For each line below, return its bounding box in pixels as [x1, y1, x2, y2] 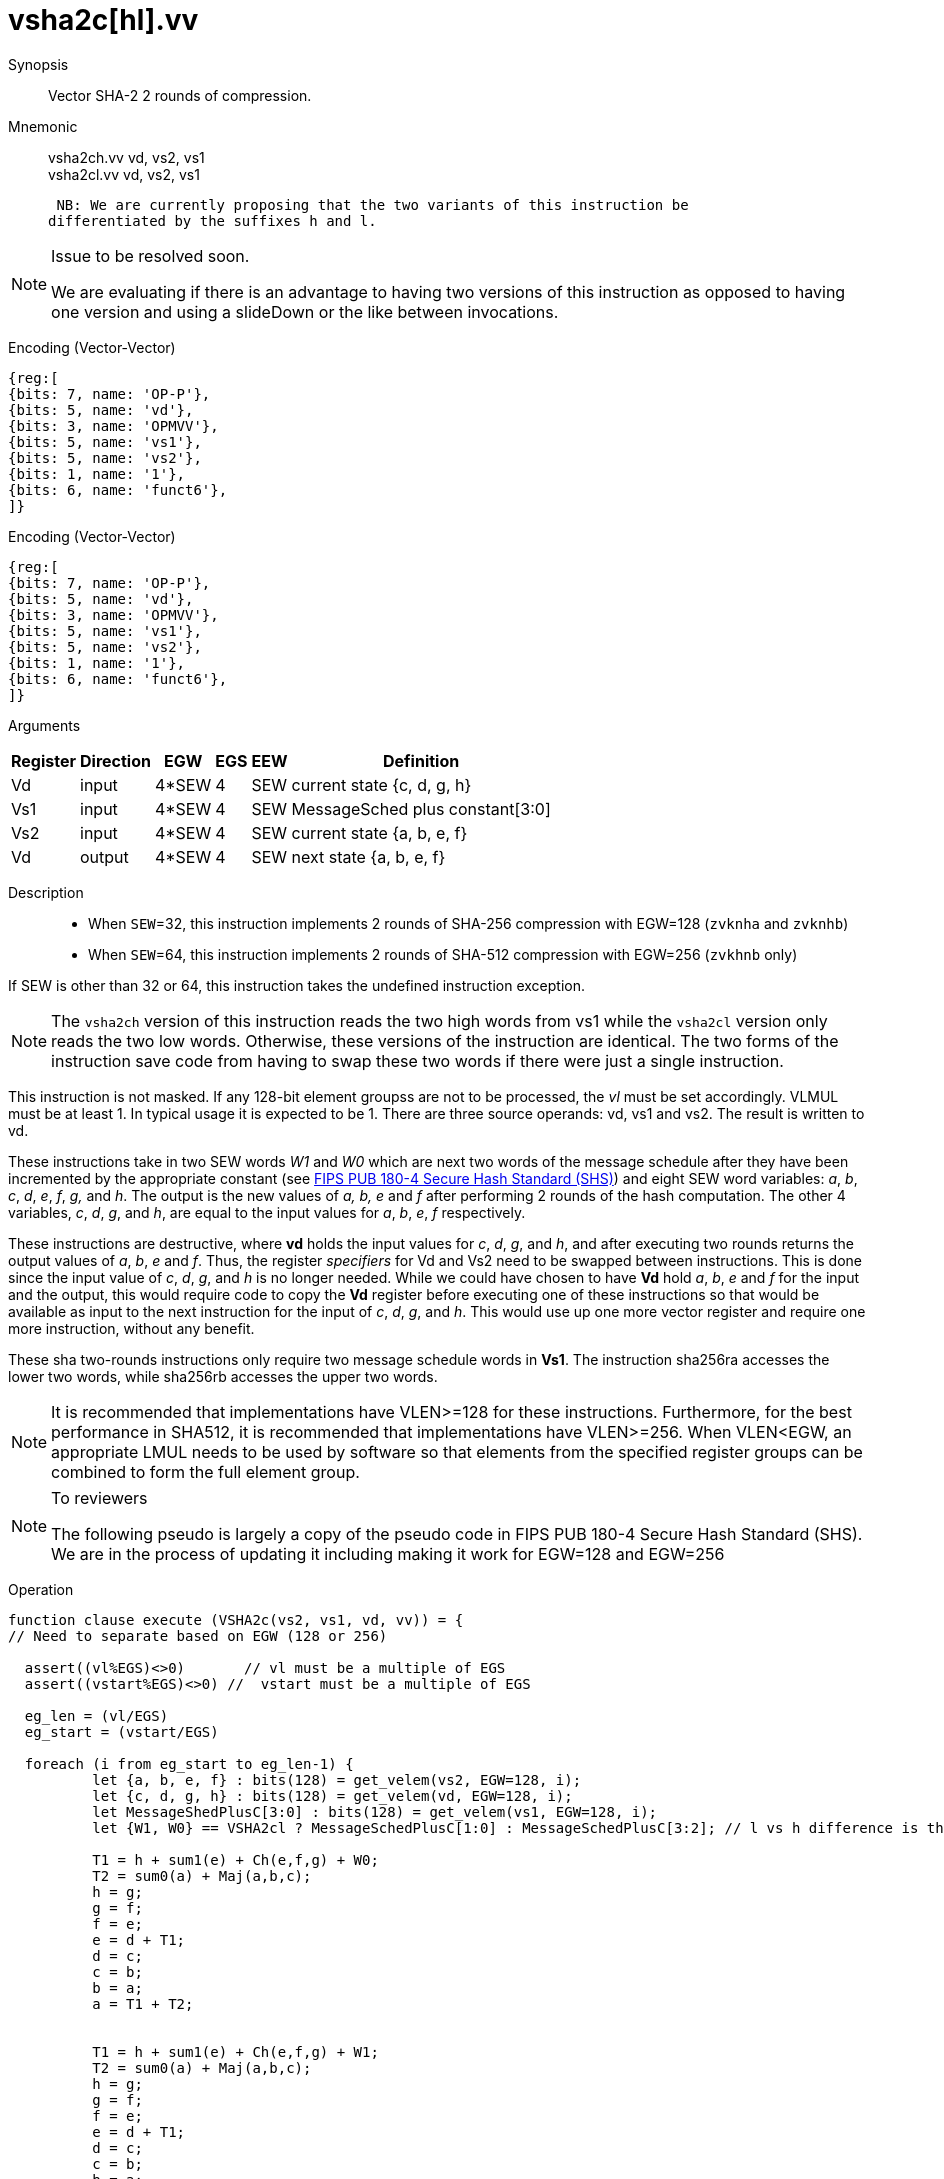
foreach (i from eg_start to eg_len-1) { [24, 1755, 354, 1772]
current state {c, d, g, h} [291, 774, 472, 795]
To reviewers [51, 1487, 148, 1508]
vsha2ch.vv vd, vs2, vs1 [48, 148, 205, 166]
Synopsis [8, 55, 69, 73]
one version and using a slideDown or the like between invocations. [51, 301, 559, 322]
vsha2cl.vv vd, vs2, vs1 [48, 165, 200, 183]
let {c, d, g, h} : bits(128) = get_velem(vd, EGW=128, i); [92, 1787, 573, 1804]
